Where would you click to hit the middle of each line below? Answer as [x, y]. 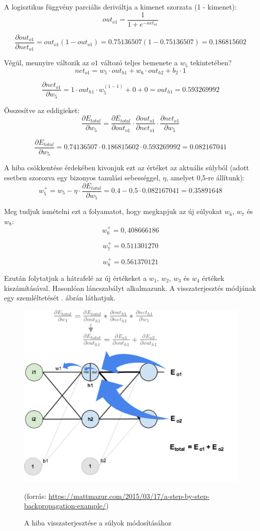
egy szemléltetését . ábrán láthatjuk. [60, 298]
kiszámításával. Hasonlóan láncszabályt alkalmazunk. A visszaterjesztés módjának [130, 288]
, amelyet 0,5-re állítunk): [206, 177]
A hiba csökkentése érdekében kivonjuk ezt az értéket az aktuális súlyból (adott [127, 168]
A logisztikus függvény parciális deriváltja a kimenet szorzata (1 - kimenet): [120, 7]
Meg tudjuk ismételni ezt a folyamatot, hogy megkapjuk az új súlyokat [113, 211]
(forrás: [35, 496]
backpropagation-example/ [65, 506]
